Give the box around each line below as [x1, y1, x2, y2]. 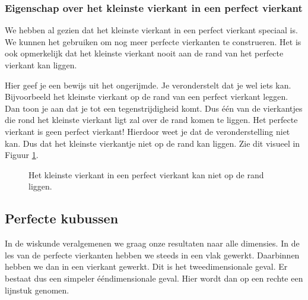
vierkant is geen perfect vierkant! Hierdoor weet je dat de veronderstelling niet [5, 125, 290, 137]
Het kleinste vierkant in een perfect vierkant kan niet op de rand [28, 168, 264, 181]
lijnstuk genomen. [5, 283, 69, 296]
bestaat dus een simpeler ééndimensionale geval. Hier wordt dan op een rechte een [5, 271, 303, 284]
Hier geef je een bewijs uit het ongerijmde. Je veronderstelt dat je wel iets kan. [5, 78, 291, 91]
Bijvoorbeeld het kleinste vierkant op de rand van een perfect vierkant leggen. [5, 90, 288, 103]
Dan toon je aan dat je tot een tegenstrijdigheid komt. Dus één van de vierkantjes [5, 102, 303, 114]
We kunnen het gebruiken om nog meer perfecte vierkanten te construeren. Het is [5, 35, 301, 48]
